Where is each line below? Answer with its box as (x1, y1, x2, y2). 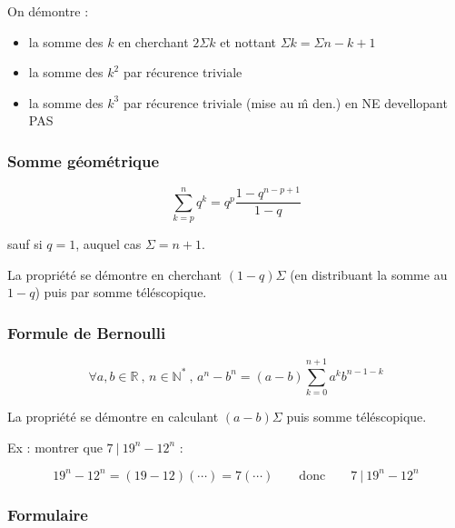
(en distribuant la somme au (290, 264, 448, 284)
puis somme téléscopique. (286, 407, 427, 426)
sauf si (7, 234, 43, 254)
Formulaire (7, 503, 88, 525)
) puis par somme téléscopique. (35, 283, 207, 302)
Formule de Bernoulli (7, 321, 166, 344)
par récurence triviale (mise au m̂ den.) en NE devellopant (123, 93, 448, 112)
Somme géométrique (7, 149, 160, 172)
